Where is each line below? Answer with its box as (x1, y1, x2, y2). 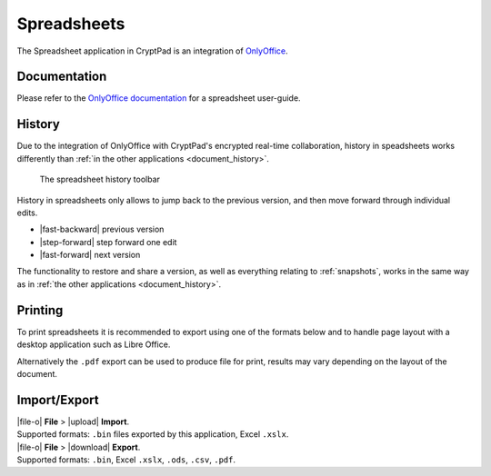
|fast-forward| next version (39, 250, 141, 261)
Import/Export (16, 392, 99, 408)
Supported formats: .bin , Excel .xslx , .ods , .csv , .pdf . (16, 454, 236, 465)
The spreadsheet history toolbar (39, 174, 161, 185)
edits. (16, 207, 38, 218)
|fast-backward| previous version (39, 223, 165, 235)
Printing (16, 302, 64, 318)
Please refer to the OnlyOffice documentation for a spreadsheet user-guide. (16, 93, 301, 104)
